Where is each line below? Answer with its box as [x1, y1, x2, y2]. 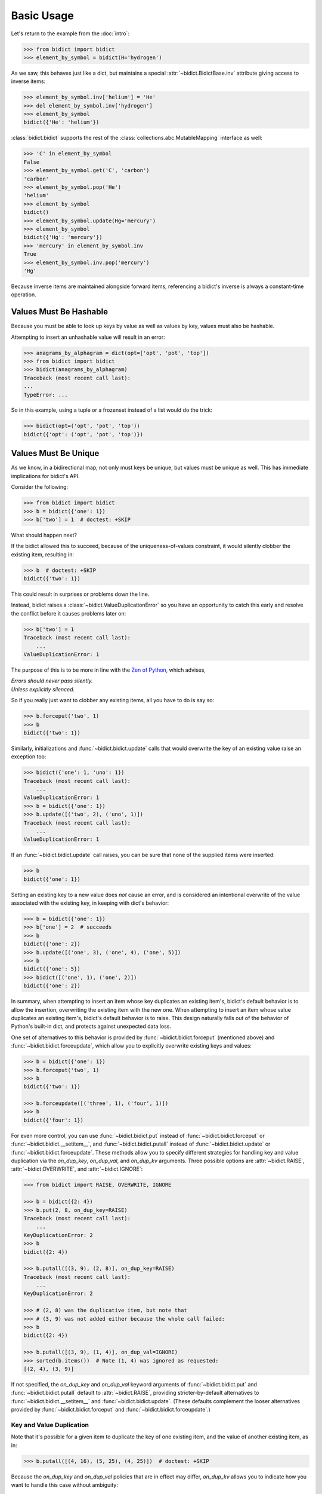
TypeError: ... [23, 391, 68, 398]
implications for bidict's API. [11, 472, 80, 479]
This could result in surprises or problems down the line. [11, 590, 150, 598]
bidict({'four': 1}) [23, 1116, 83, 1123]
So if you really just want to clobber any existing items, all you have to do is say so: [11, 697, 215, 704]
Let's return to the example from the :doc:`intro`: [11, 30, 129, 37]
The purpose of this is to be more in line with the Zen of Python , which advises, [11, 666, 206, 673]
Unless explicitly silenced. [11, 685, 75, 693]
